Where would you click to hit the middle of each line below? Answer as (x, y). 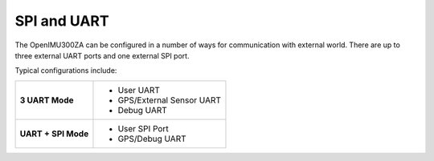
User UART (139, 90)
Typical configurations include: (66, 70)
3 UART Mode (47, 100)
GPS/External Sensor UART (169, 100)
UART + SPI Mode (54, 134)
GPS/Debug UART (152, 139)
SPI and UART (62, 21)
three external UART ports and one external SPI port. (102, 55)
